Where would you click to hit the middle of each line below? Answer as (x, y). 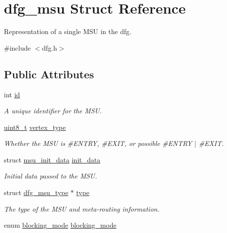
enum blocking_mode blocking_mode (60, 225)
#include (17, 47)
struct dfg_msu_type (36, 192)
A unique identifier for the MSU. (53, 111)
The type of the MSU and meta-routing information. (82, 208)
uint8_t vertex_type (35, 127)
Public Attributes (49, 74)
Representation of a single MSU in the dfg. (68, 31)
